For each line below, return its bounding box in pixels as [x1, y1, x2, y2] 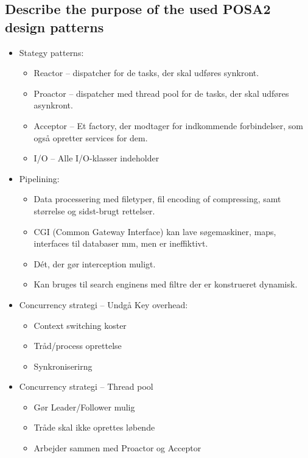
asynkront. [33, 99, 73, 111]
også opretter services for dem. [33, 131, 148, 144]
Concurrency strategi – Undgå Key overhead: [19, 298, 188, 311]
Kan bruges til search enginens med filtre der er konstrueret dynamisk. [33, 278, 298, 291]
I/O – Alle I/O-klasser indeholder [33, 152, 159, 164]
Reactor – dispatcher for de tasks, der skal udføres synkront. [33, 66, 259, 79]
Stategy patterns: [19, 46, 84, 58]
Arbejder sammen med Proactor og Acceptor [33, 442, 201, 454]
